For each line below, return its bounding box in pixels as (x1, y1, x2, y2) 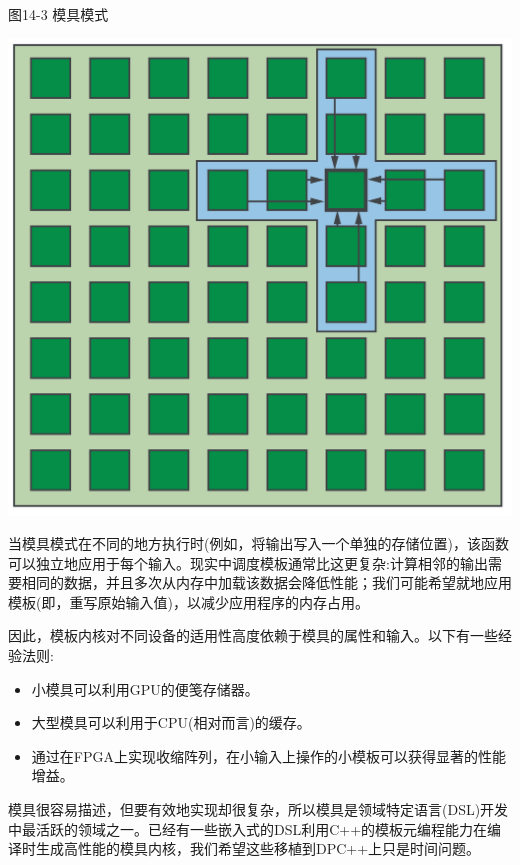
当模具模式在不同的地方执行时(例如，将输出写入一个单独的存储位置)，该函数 (8, 533, 509, 554)
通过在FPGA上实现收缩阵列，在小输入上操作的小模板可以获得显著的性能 (31, 745, 506, 766)
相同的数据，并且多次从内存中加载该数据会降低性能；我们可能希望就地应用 (21, 572, 512, 593)
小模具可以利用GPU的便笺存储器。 (31, 678, 259, 699)
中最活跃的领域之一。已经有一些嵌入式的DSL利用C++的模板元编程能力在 (8, 818, 488, 839)
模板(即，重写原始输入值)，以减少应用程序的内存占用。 (8, 591, 369, 612)
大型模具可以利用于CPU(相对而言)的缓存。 (31, 712, 311, 733)
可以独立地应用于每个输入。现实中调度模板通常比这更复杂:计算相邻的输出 (8, 552, 488, 573)
